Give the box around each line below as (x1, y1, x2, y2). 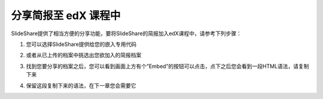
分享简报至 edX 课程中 (11, 9, 121, 22)
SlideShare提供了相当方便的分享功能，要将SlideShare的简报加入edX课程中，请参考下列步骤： (11, 30, 242, 37)
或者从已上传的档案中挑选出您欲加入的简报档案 (26, 51, 142, 59)
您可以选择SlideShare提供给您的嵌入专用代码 (26, 41, 137, 48)
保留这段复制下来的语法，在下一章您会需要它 (26, 82, 136, 89)
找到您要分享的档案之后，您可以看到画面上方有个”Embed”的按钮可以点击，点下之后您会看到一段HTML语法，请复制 (26, 63, 309, 70)
